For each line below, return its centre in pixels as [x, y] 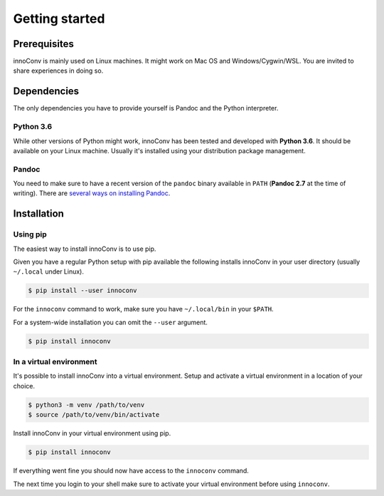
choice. [24, 386]
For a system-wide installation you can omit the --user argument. [110, 322]
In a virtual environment [55, 362]
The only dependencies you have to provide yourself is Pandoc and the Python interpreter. [146, 108]
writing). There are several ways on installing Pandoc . [92, 193]
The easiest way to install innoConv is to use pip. [85, 249]
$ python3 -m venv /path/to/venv [86, 405]
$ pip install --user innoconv [83, 291]
